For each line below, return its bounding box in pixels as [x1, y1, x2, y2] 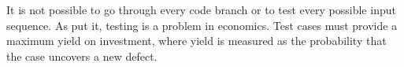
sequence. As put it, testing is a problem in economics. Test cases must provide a [6, 17, 398, 33]
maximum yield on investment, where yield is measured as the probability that [6, 32, 387, 49]
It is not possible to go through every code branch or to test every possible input [6, 2, 396, 17]
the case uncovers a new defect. [6, 47, 158, 64]
